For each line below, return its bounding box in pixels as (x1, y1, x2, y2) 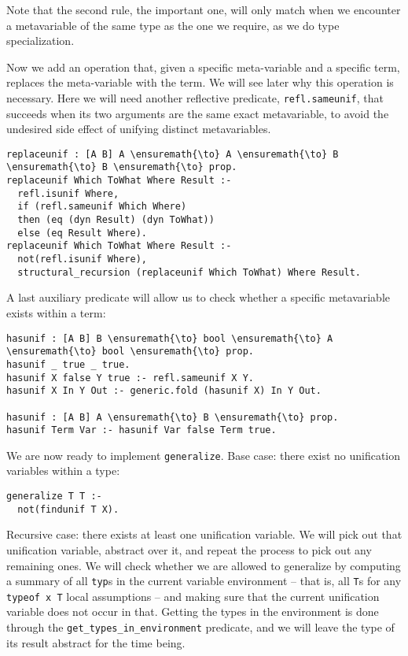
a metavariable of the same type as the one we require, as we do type (6, 17, 340, 33)
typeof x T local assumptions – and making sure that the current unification (6, 587, 380, 604)
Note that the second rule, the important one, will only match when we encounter (6, 2, 401, 17)
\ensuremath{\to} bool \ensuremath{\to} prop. (6, 346, 254, 358)
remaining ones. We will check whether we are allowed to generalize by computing (6, 557, 401, 573)
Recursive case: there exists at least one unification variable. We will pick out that (6, 526, 402, 543)
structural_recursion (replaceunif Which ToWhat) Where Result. (17, 266, 362, 278)
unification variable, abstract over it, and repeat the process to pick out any (6, 541, 372, 558)
